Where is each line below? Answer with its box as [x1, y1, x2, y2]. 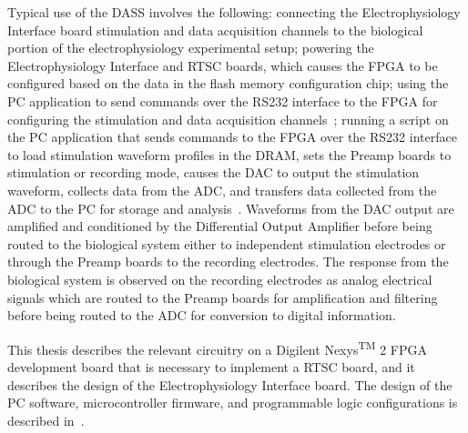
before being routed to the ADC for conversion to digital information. [7, 306, 396, 325]
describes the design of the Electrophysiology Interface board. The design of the [7, 375, 453, 394]
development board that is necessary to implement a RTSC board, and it [7, 357, 415, 376]
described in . [7, 410, 85, 429]
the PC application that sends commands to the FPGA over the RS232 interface [7, 127, 457, 146]
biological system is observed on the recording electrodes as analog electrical [7, 269, 432, 288]
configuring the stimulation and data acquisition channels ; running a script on [7, 109, 449, 128]
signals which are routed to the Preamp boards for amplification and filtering [7, 287, 438, 307]
